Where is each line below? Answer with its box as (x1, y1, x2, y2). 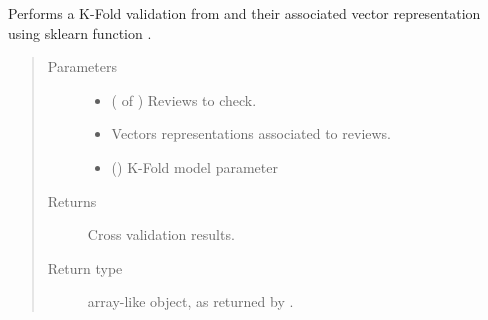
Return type (47, 257, 123, 278)
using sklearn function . (8, 22, 152, 43)
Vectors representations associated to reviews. (111, 123, 392, 144)
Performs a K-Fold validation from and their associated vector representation (8, 3, 481, 23)
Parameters (47, 56, 117, 77)
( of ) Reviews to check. (111, 89, 257, 110)
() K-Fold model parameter (111, 156, 278, 177)
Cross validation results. (87, 224, 235, 245)
